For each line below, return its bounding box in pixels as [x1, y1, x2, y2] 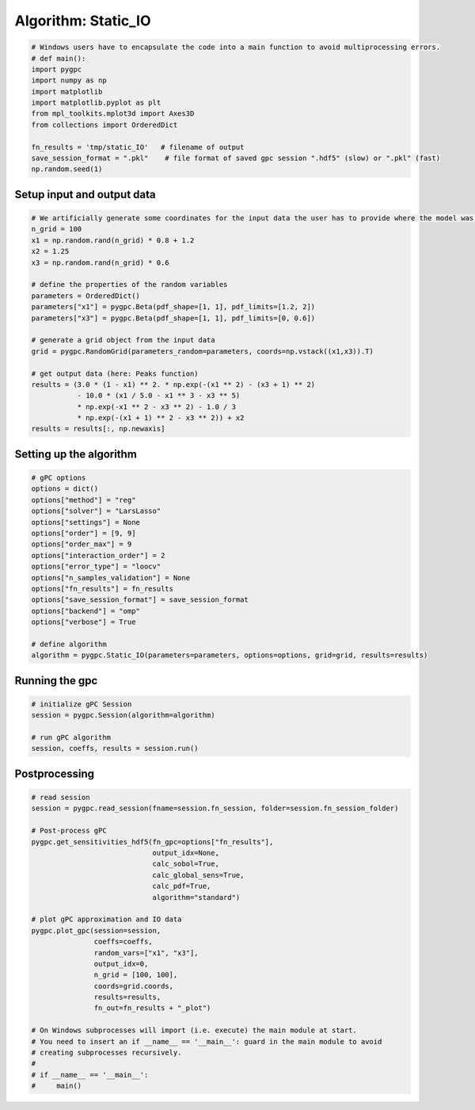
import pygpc [31, 64, 82, 74]
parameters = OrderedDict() [31, 291, 140, 300]
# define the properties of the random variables [31, 280, 228, 289]
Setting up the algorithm [14, 447, 138, 461]
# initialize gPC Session [31, 699, 132, 709]
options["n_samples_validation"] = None [31, 573, 190, 582]
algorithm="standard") [152, 893, 241, 901]
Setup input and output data [14, 187, 156, 201]
